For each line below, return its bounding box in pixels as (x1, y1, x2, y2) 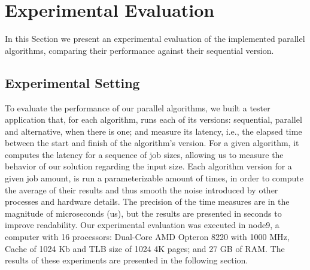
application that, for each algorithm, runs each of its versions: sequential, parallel (5, 113, 302, 126)
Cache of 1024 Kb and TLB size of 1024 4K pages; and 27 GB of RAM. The (5, 242, 285, 254)
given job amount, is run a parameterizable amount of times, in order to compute (5, 172, 303, 184)
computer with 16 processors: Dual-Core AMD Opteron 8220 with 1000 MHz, (5, 230, 290, 243)
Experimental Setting (5, 73, 140, 92)
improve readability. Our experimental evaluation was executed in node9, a (5, 219, 279, 231)
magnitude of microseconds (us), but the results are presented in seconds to (5, 207, 282, 219)
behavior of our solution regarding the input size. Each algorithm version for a (5, 160, 292, 172)
